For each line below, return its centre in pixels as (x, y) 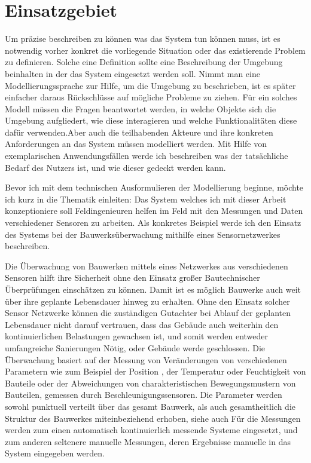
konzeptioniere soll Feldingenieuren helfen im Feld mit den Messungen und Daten (154, 211)
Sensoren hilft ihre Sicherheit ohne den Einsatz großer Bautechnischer (132, 278)
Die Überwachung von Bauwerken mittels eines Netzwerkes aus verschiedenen (147, 266)
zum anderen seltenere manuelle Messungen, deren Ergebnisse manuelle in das (148, 441)
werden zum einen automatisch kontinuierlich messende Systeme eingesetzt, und (151, 430)
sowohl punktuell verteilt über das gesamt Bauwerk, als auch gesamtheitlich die (150, 406)
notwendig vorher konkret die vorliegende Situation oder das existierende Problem (155, 50)
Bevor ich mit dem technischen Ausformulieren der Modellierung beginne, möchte (154, 187)
